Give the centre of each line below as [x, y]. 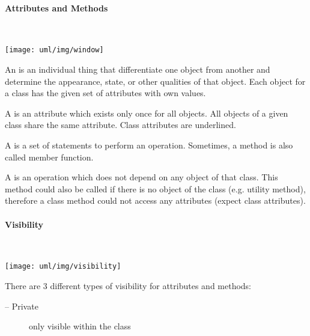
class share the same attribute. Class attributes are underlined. [120, 125]
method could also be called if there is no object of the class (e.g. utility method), [155, 188]
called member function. [49, 157]
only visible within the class [80, 326]
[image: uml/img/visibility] [63, 267]
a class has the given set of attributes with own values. [105, 93]
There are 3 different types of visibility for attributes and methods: [128, 286]
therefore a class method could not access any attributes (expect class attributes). [155, 200]
